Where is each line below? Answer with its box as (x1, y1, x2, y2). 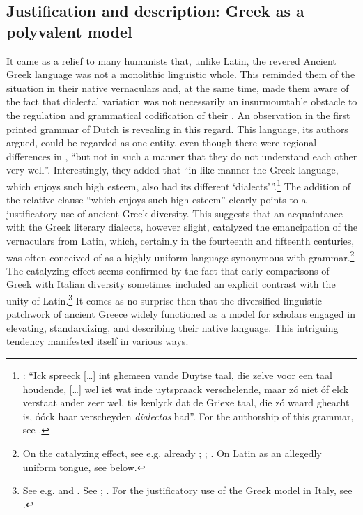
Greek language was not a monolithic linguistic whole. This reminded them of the (6, 67, 355, 82)
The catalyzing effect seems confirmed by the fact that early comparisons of (6, 263, 330, 277)
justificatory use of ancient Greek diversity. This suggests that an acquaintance (6, 206, 343, 220)
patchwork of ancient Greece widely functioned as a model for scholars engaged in (6, 307, 355, 321)
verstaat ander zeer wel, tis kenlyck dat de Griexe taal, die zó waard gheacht (22, 395, 350, 410)
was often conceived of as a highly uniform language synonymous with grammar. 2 (6, 247, 355, 264)
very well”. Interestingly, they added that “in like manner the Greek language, (6, 162, 339, 177)
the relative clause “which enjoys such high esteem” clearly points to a (6, 192, 307, 207)
